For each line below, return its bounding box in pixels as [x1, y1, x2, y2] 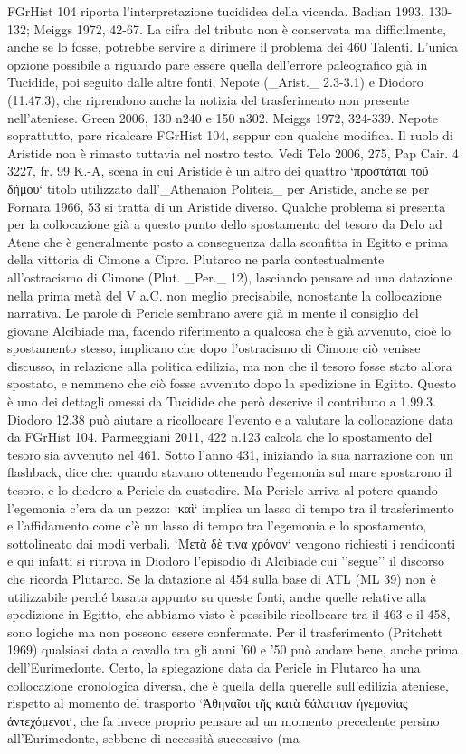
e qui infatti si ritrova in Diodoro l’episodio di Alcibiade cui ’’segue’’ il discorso [7, 551, 444, 570]
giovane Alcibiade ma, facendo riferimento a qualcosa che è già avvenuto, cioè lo [7, 320, 452, 339]
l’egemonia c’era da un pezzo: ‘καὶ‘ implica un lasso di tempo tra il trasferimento [7, 498, 454, 517]
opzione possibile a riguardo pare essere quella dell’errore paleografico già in [7, 54, 428, 73]
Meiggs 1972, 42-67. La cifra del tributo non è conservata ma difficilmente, [33, 19, 446, 38]
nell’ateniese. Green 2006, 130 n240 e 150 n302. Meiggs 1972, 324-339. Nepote [7, 108, 438, 127]
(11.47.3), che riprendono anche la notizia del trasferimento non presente [7, 90, 410, 109]
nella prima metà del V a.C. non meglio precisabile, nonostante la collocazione [7, 285, 442, 304]
